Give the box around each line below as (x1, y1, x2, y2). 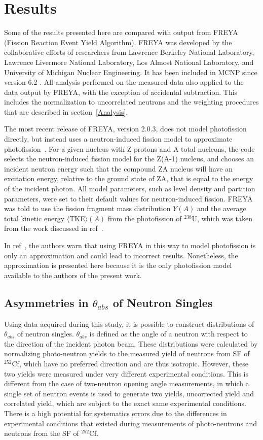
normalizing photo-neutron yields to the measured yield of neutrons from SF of (4, 348, 250, 359)
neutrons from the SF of (4, 428, 79, 438)
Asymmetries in (4, 294, 89, 310)
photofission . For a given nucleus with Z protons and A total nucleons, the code (4, 143, 255, 154)
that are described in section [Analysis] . (4, 106, 128, 117)
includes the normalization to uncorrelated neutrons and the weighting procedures (4, 96, 259, 107)
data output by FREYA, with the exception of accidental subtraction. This (4, 86, 238, 97)
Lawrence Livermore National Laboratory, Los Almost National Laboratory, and (4, 56, 254, 67)
